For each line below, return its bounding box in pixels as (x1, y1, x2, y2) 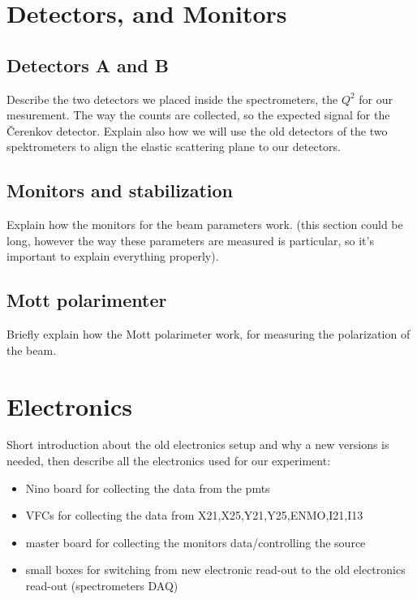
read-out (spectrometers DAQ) (25, 577, 178, 594)
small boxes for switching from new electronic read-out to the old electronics (25, 561, 406, 578)
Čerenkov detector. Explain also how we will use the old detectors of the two (6, 122, 388, 139)
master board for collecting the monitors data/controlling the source (25, 533, 366, 550)
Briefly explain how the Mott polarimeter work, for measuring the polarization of (6, 326, 411, 343)
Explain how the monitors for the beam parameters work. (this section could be (6, 216, 403, 233)
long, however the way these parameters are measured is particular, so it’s (6, 231, 374, 248)
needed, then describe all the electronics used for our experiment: (6, 452, 331, 469)
